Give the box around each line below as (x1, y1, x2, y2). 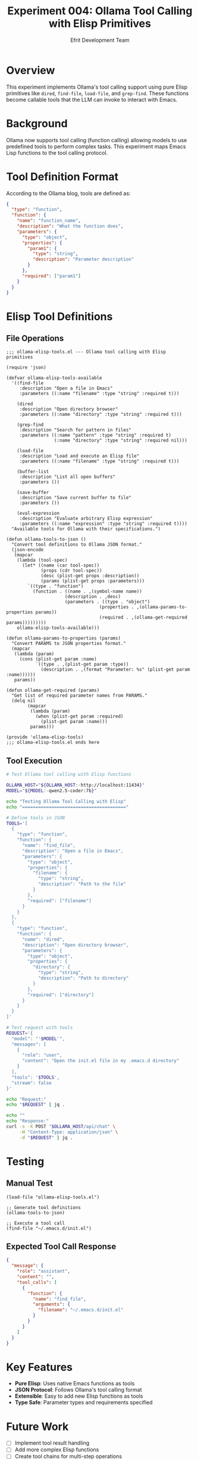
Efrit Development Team (70, 36, 130, 43)
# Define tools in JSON (6, 815, 65, 821)
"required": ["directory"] (27, 992, 95, 998)
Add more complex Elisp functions (14, 1446, 99, 1453)
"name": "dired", (21, 936, 65, 943)
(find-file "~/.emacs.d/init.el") (6, 1225, 92, 1231)
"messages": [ (11, 1041, 46, 1047)
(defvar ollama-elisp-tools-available (6, 375, 102, 381)
